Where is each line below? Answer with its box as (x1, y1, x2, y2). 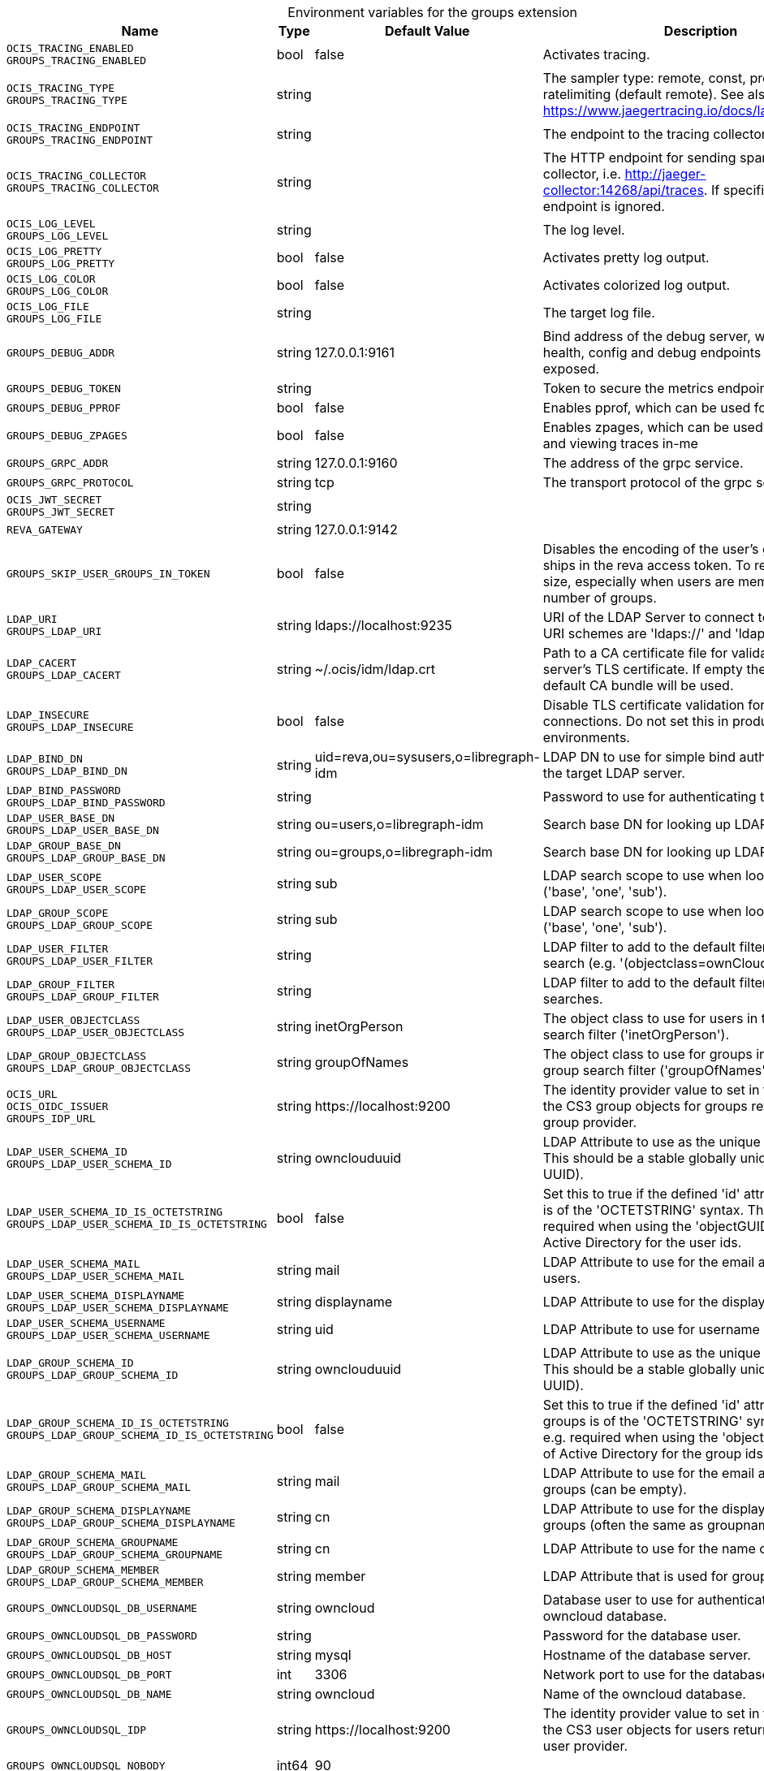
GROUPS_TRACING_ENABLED (6, 54, 147, 67)
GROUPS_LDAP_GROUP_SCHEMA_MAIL (6, 1481, 191, 1493)
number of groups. (542, 590, 657, 606)
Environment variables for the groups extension (287, 4, 577, 20)
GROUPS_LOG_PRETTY (6, 257, 115, 270)
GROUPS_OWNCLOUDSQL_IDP (6, 1723, 147, 1736)
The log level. (542, 222, 625, 238)
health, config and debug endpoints (542, 344, 762, 361)
